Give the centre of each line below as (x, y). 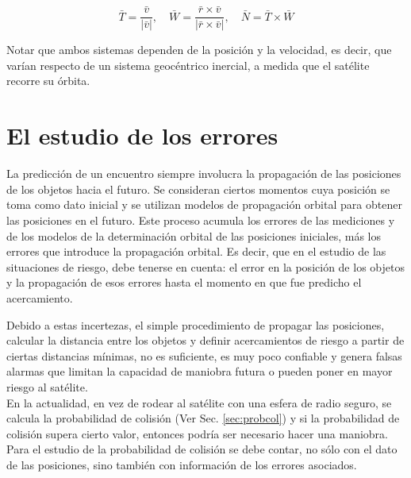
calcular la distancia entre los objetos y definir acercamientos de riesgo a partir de (205, 340)
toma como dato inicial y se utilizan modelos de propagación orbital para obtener (204, 204)
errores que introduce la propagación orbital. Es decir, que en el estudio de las (196, 251)
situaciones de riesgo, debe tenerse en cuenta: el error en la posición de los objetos (205, 266)
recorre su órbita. (48, 81)
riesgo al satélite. (47, 386)
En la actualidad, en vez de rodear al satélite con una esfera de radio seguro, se (199, 402)
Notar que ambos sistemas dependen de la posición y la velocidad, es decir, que (199, 50)
